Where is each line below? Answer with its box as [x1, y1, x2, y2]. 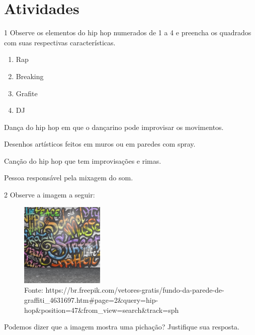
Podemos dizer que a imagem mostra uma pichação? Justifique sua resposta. [4, 321, 239, 332]
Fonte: [24, 285, 43, 295]
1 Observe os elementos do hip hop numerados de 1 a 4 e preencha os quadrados [4, 27, 251, 38]
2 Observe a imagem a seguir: [4, 189, 95, 200]
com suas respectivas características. [4, 37, 116, 47]
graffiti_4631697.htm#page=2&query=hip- [24, 294, 158, 305]
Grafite [16, 88, 38, 98]
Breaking [16, 71, 44, 81]
